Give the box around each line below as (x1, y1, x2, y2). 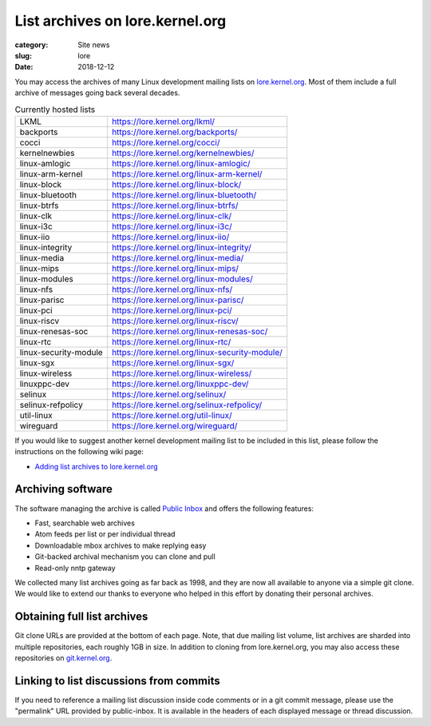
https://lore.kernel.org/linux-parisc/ (112, 294, 244, 305)
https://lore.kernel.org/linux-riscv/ (112, 315, 239, 326)
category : (14, 40, 49, 50)
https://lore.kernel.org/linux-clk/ (112, 210, 232, 221)
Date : (14, 62, 34, 72)
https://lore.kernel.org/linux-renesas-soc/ (112, 325, 268, 337)
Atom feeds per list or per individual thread (34, 529, 176, 539)
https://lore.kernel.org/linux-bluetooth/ (112, 189, 257, 200)
